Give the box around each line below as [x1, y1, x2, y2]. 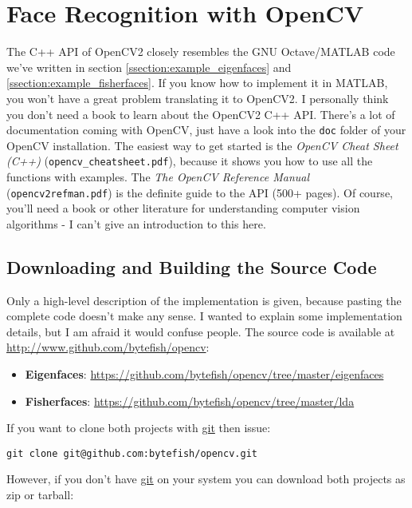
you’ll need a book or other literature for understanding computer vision [6, 200, 360, 216]
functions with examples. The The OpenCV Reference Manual [6, 169, 310, 185]
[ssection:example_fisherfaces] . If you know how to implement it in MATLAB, [6, 74, 388, 91]
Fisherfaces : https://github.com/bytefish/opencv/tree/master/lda [25, 392, 355, 409]
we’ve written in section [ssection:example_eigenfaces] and [6, 58, 292, 75]
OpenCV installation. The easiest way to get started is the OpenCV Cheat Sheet [6, 137, 398, 153]
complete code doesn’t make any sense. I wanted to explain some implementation [6, 308, 402, 324]
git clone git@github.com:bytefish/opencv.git [6, 447, 257, 459]
